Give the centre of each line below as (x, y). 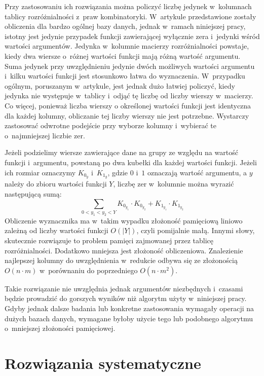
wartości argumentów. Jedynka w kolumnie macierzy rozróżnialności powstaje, (127, 46)
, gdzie (118, 172)
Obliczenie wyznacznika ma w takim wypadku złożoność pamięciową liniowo (124, 220)
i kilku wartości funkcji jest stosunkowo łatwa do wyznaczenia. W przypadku (125, 76)
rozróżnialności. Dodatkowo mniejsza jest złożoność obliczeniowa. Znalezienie (124, 250)
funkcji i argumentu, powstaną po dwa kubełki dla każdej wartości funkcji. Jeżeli (131, 162)
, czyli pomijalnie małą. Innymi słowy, (196, 230)
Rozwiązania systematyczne (103, 363)
